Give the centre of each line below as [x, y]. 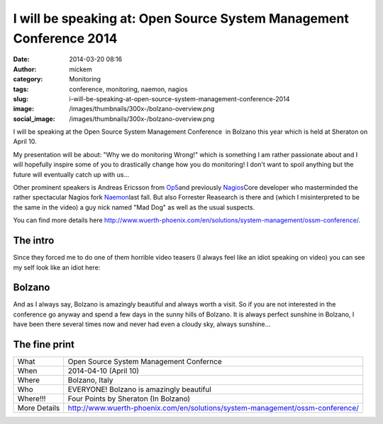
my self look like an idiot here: [57, 267]
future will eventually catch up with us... [71, 174]
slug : [21, 98]
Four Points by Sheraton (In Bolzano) [129, 399]
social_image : [34, 119]
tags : [21, 89]
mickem [81, 69]
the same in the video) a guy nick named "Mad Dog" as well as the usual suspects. [134, 207]
